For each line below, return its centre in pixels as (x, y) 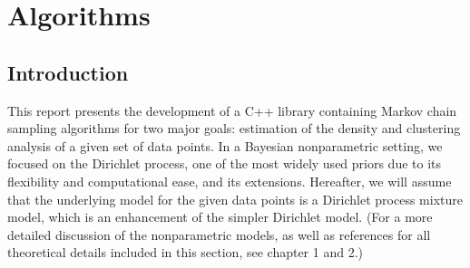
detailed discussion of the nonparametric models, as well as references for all (219, 234)
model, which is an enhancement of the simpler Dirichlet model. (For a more (220, 217)
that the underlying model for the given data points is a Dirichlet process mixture (235, 199)
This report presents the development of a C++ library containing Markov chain (232, 110)
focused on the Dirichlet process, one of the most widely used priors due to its (225, 163)
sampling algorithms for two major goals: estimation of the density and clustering (234, 128)
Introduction (68, 72)
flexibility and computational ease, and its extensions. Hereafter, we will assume (230, 181)
